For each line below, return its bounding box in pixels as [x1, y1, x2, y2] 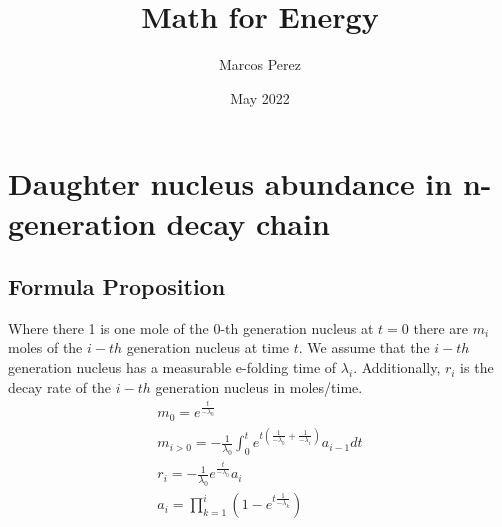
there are [413, 317, 468, 338]
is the [460, 357, 494, 378]
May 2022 [230, 87, 290, 108]
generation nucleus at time [126, 337, 290, 358]
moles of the [8, 337, 83, 358]
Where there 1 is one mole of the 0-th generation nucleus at [8, 317, 374, 338]
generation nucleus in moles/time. [155, 376, 363, 397]
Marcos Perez [219, 54, 301, 75]
